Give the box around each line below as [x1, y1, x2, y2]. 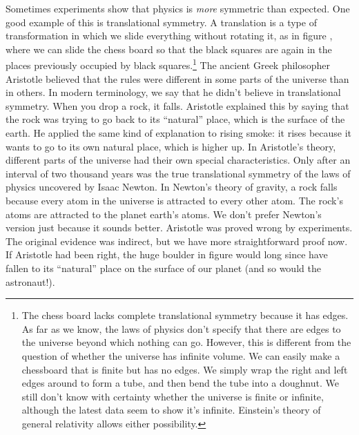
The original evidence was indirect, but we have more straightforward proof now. [6, 233, 348, 248]
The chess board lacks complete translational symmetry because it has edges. [21, 308, 349, 322]
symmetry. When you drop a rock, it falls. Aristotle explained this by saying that [6, 98, 349, 113]
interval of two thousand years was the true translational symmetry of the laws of [6, 166, 351, 180]
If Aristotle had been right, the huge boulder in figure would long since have [6, 247, 328, 262]
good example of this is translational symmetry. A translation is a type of [6, 14, 317, 29]
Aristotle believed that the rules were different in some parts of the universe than [6, 71, 349, 86]
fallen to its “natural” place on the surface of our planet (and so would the [6, 260, 321, 275]
